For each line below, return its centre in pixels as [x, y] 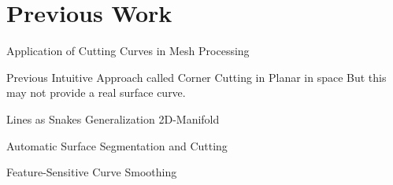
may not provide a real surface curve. [96, 92]
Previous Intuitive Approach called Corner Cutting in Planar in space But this [196, 77]
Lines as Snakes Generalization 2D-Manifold [113, 118]
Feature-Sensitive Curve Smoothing [92, 172]
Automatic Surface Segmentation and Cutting [117, 145]
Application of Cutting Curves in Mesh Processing [128, 51]
